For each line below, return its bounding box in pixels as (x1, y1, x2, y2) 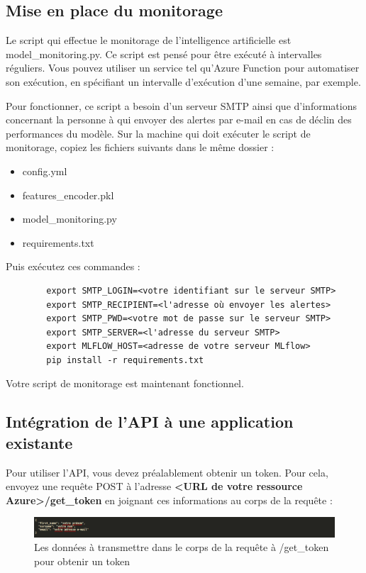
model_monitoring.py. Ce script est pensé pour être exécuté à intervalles (6, 46, 322, 61)
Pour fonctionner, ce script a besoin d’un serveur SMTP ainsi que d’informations (6, 98, 357, 113)
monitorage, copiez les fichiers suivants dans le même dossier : (6, 140, 274, 155)
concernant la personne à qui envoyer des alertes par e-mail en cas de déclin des (6, 112, 352, 127)
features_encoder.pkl (22, 187, 114, 202)
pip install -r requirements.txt (46, 355, 204, 365)
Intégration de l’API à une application (6, 411, 294, 433)
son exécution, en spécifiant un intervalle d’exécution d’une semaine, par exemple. (6, 74, 361, 89)
